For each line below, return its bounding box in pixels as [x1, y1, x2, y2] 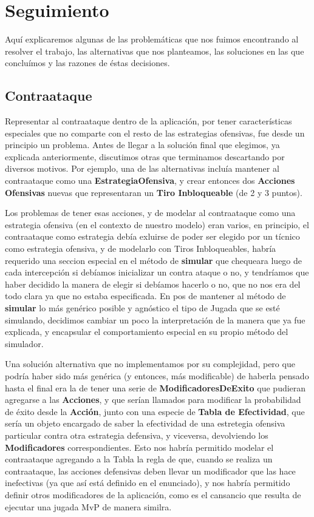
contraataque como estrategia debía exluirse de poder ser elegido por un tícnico [5, 230, 300, 243]
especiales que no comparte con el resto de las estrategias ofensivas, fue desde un [5, 126, 305, 139]
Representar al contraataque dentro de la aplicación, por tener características [5, 115, 292, 127]
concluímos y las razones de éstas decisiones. [5, 56, 170, 69]
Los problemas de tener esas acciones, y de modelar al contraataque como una [5, 206, 296, 219]
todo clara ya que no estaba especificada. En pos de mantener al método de [5, 289, 286, 302]
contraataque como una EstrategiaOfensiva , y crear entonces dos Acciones [5, 174, 295, 187]
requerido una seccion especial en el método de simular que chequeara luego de [5, 254, 302, 266]
